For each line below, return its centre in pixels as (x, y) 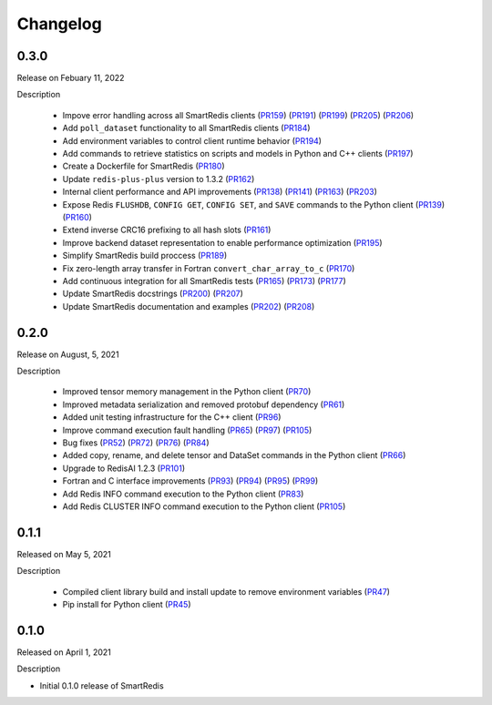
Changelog (59, 24)
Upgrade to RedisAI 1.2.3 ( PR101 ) (124, 468)
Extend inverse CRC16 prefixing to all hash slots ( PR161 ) (167, 230)
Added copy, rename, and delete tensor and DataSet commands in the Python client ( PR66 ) (234, 455)
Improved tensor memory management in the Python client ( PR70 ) (187, 392)
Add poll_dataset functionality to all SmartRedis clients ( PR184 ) (186, 128)
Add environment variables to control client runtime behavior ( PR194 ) (192, 140)
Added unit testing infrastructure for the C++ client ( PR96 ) (172, 417)
